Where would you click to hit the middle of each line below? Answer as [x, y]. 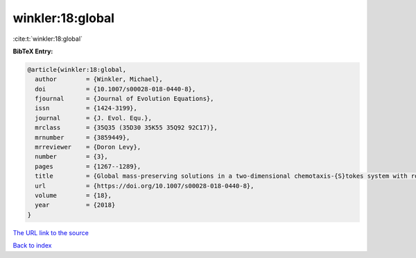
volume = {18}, [73, 195]
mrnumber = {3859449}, [83, 137]
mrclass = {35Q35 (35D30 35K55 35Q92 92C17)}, [126, 128]
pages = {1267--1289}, [88, 166]
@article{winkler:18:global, [77, 70]
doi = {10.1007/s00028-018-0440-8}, [115, 89]
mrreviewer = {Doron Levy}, [88, 147]
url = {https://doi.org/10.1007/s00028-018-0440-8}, [145, 186]
